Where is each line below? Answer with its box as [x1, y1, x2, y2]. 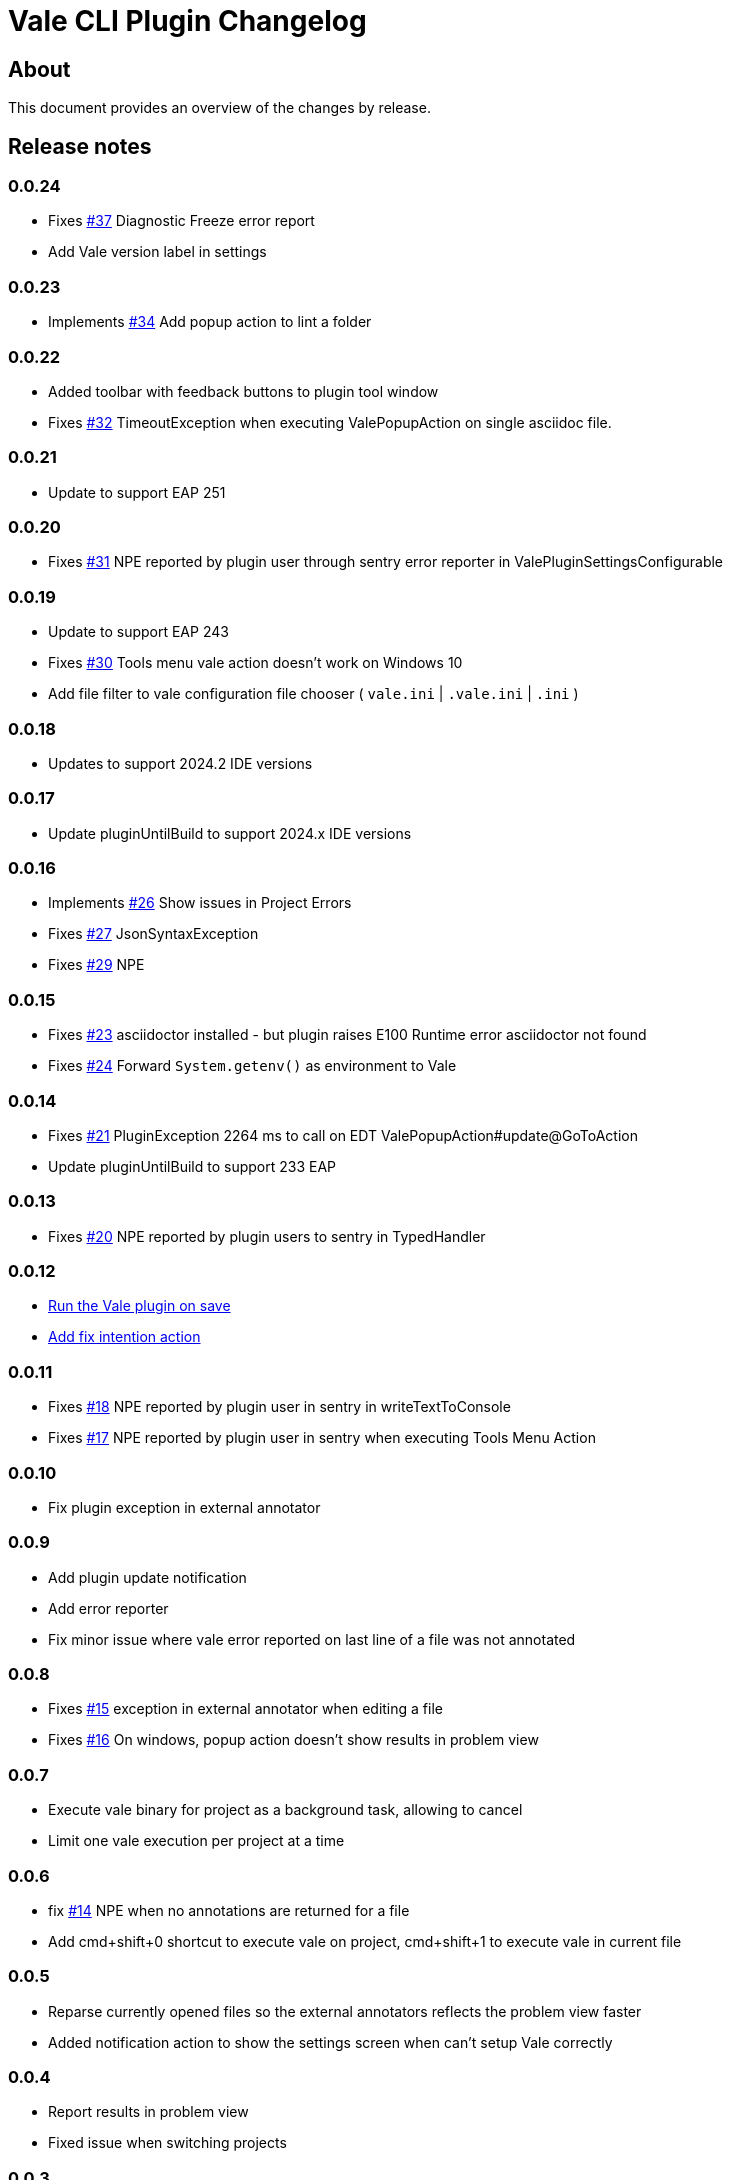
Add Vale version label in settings [48, 243, 267, 261]
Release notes [8, 133, 152, 159]
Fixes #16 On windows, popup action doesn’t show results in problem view [48, 1731, 539, 1749]
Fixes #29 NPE [48, 956, 145, 974]
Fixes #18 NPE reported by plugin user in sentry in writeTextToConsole [48, 1398, 511, 1416]
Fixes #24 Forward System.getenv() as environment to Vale [48, 1057, 457, 1075]
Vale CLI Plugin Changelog [8, 4, 367, 38]
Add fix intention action [48, 1328, 201, 1346]
